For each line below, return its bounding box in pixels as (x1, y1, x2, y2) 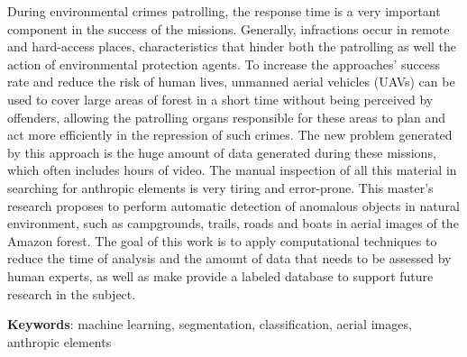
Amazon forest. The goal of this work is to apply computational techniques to (7, 231, 437, 250)
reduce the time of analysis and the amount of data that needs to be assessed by (7, 249, 452, 268)
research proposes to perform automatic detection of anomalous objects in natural (7, 196, 460, 215)
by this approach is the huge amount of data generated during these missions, (7, 142, 436, 161)
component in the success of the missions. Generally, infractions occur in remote (7, 19, 450, 38)
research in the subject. (7, 284, 136, 303)
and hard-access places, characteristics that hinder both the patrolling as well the (7, 37, 457, 56)
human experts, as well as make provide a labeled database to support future (7, 266, 434, 285)
